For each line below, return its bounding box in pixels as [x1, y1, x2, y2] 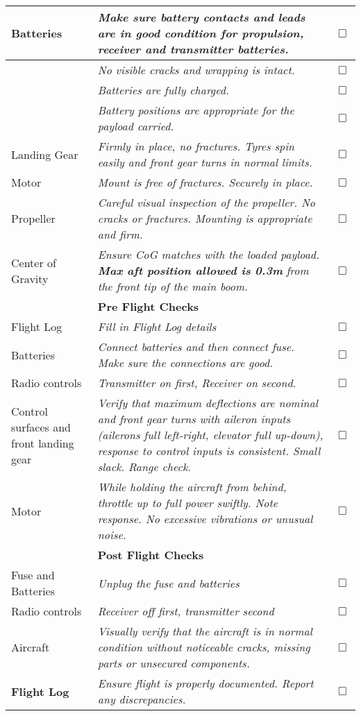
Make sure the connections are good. [97, 355, 274, 370]
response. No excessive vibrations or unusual [97, 511, 313, 527]
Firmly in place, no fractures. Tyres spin [97, 138, 295, 154]
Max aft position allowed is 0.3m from [97, 262, 309, 278]
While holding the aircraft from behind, [97, 479, 287, 495]
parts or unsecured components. [97, 655, 250, 671]
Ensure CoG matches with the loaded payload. [97, 246, 319, 262]
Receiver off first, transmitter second [97, 603, 274, 619]
